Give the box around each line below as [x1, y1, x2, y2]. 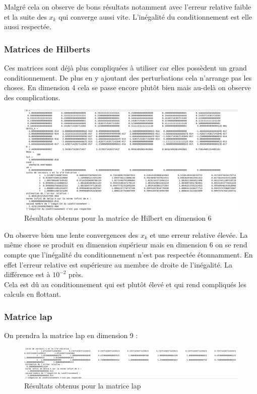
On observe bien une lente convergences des [4, 229, 139, 240]
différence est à [4, 269, 50, 280]
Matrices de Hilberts [4, 42, 90, 55]
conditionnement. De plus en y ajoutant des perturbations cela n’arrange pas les [4, 72, 252, 83]
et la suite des [4, 11, 47, 22]
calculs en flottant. [4, 289, 61, 299]
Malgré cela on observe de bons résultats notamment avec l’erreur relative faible [4, 2, 251, 12]
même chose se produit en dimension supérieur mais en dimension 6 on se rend [4, 239, 247, 250]
